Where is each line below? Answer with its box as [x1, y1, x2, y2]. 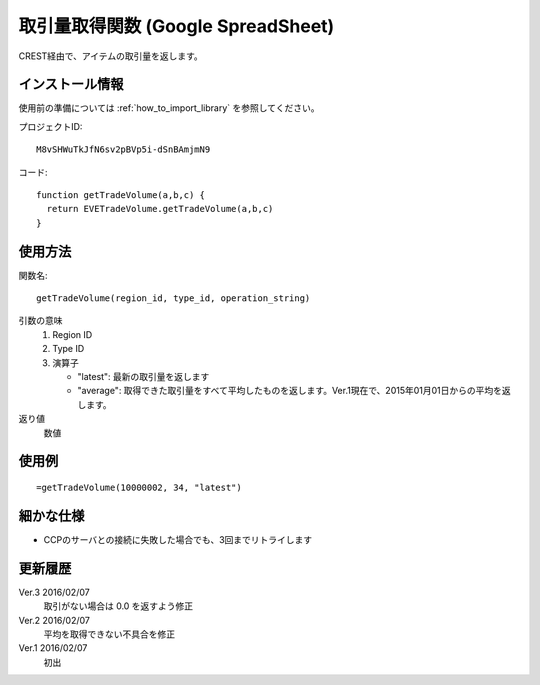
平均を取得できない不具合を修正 [43, 628, 175, 640]
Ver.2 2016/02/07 [18, 614, 90, 626]
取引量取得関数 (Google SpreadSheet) [18, 15, 335, 37]
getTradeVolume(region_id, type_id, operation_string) [36, 293, 311, 304]
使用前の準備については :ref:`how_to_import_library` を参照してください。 [18, 102, 320, 114]
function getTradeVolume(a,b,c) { [36, 190, 205, 201]
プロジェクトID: [18, 120, 83, 132]
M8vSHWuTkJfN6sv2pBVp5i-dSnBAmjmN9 [36, 144, 211, 155]
